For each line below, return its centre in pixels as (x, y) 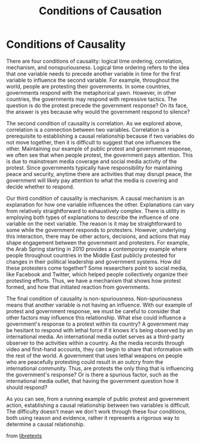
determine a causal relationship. (46, 424)
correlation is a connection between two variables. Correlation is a (88, 129)
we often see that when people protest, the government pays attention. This (99, 155)
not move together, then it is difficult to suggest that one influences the (93, 142)
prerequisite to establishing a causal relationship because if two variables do (100, 136)
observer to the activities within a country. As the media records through (95, 343)
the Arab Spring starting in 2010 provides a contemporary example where (96, 249)
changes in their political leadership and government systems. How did (93, 261)
